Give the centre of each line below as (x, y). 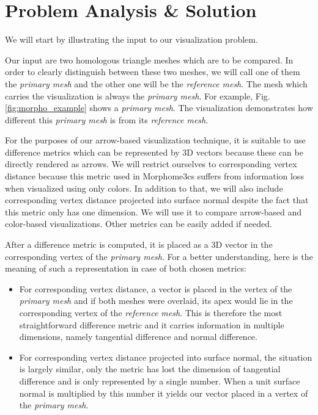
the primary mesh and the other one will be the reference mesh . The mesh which (156, 83)
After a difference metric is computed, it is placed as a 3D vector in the (139, 244)
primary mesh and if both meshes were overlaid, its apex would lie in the (156, 301)
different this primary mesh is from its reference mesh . (107, 119)
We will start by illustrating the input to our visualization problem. (131, 39)
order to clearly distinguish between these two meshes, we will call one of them (153, 72)
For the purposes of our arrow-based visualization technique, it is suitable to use (155, 140)
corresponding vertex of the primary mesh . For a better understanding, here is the (159, 256)
